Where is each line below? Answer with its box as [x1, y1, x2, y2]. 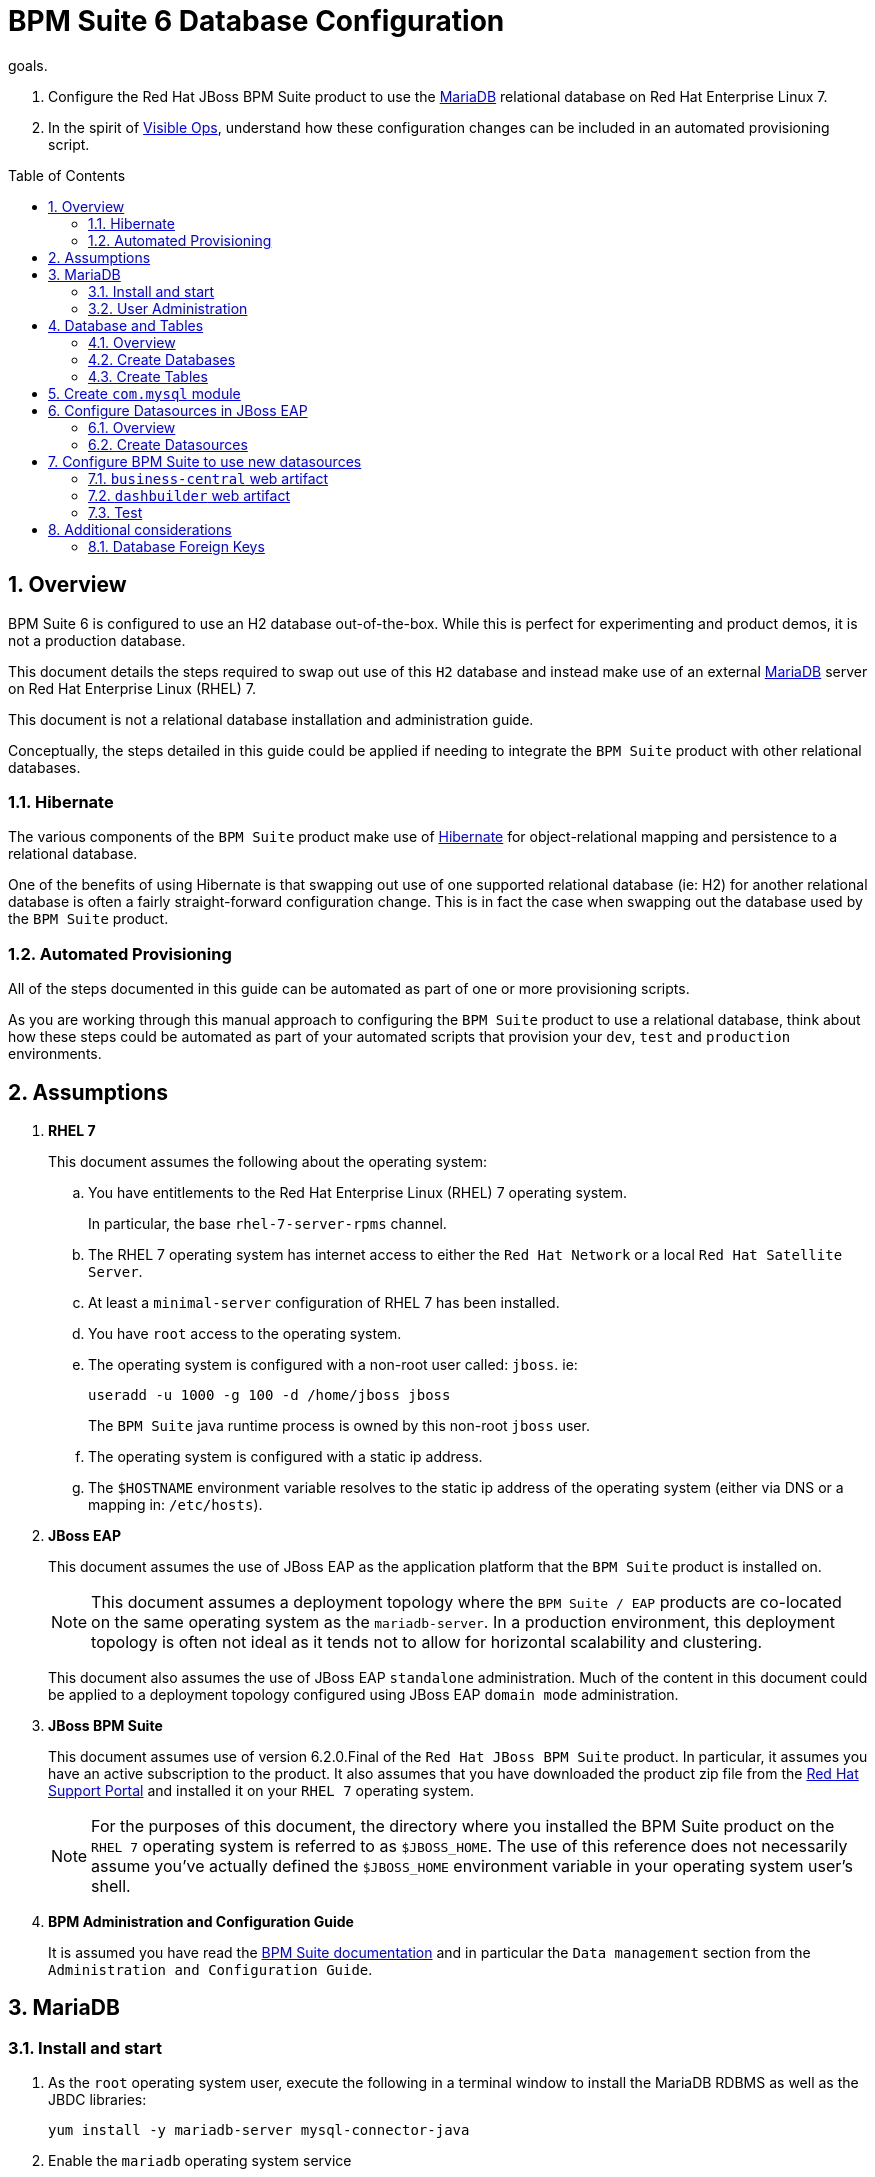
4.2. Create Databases [88, 350, 236, 368]
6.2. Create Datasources [88, 435, 248, 453]
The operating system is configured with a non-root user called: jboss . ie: [88, 1355, 578, 1373]
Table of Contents [8, 166, 126, 184]
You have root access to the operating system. [88, 1324, 402, 1342]
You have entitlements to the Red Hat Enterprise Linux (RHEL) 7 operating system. [88, 1183, 628, 1201]
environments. [8, 1045, 102, 1063]
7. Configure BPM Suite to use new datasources [48, 452, 362, 470]
